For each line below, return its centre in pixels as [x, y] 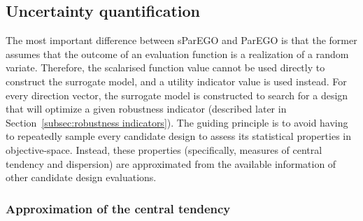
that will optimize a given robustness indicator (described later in [146, 109]
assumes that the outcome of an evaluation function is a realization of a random [177, 54]
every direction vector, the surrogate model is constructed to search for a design [177, 95]
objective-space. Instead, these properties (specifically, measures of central [164, 149]
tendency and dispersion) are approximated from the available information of [171, 163]
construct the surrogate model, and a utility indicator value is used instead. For [176, 81]
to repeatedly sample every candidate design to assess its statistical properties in [178, 136]
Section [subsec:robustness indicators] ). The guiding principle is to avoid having [177, 122]
